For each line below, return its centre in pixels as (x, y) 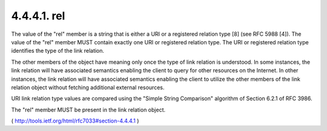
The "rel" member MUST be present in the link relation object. (88, 110)
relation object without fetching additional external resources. (88, 87)
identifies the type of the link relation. (58, 51)
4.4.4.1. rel (38, 16)
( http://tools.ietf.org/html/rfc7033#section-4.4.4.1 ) (75, 121)
